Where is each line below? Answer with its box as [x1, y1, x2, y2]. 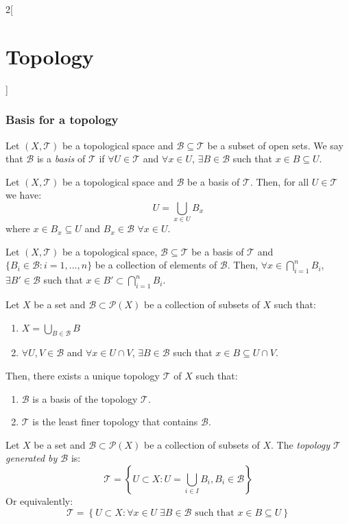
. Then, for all [250, 174, 309, 188]
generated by [5, 451, 58, 465]
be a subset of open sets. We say [207, 138, 344, 152]
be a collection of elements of [95, 258, 217, 272]
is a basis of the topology [32, 391, 138, 406]
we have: [5, 188, 42, 202]
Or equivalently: [5, 493, 73, 508]
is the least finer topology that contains [32, 414, 198, 429]
